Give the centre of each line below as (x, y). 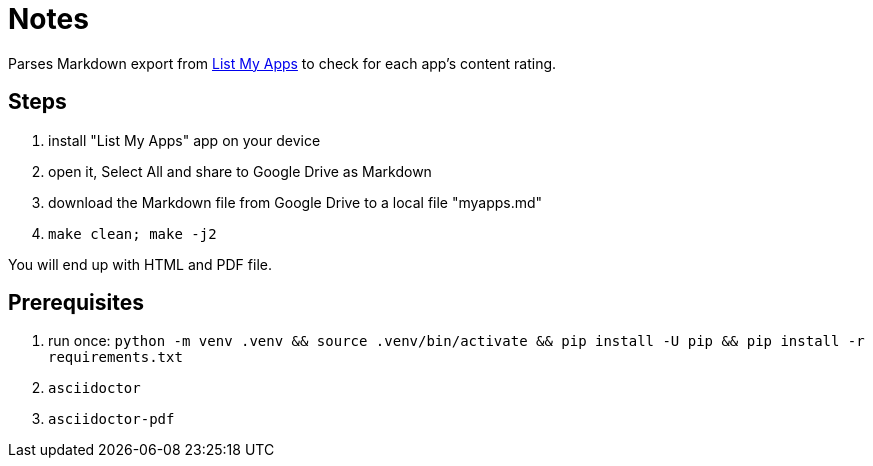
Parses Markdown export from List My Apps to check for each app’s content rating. (282, 63)
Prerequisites (76, 303)
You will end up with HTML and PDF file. (140, 264)
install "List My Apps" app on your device (184, 140)
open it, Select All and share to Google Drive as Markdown (240, 171)
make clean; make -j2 (132, 233)
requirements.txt (115, 357)
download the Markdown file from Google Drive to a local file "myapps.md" (295, 202)
